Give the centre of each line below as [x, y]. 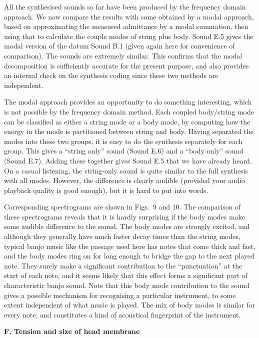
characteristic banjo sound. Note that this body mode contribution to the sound [127, 285]
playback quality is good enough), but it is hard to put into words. [106, 190]
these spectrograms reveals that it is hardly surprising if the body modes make [124, 216]
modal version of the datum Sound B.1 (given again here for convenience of [119, 46]
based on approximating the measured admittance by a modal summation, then [126, 26]
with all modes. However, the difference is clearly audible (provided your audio [124, 180]
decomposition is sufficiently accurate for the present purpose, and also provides [126, 65]
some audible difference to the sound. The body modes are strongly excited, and [127, 226]
